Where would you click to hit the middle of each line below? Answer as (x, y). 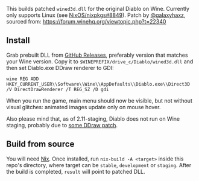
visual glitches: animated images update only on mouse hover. (84, 107)
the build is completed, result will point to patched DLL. (76, 171)
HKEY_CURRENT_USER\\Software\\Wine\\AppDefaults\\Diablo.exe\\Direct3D (98, 84)
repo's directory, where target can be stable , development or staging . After (99, 165)
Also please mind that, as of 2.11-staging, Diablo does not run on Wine (93, 119)
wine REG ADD (23, 79)
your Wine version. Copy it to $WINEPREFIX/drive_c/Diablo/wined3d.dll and (100, 61)
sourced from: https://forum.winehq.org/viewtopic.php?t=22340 (86, 21)
